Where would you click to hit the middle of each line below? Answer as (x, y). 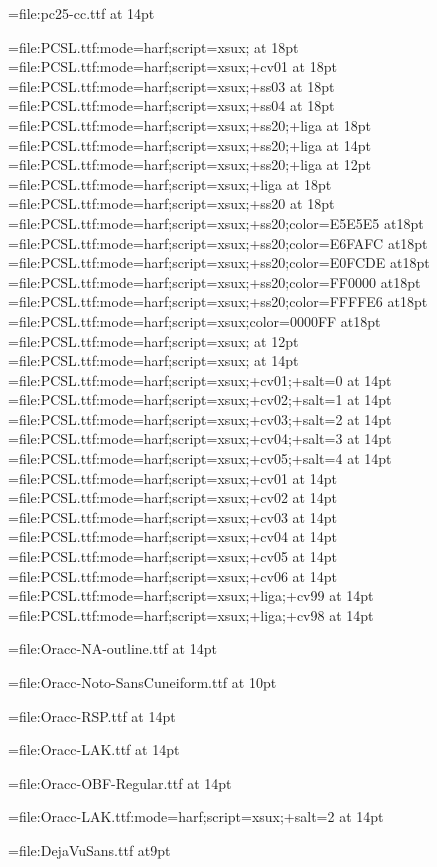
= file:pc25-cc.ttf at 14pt (81, 13)
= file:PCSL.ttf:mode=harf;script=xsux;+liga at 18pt (170, 183)
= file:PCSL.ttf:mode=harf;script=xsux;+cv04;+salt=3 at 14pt (200, 438)
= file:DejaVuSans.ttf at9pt (89, 849)
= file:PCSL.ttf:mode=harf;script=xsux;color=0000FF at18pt (194, 320)
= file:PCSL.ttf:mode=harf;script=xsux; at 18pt (153, 46)
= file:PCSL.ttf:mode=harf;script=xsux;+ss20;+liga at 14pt (189, 144)
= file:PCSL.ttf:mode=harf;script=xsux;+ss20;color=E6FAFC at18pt (218, 242)
